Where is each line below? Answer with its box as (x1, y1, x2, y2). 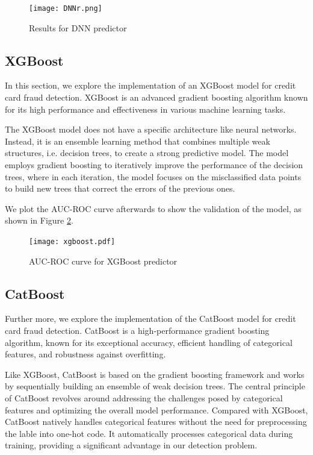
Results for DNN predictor (29, 21, 127, 34)
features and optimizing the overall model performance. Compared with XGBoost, (5, 403, 308, 416)
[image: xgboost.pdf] (29, 237, 116, 246)
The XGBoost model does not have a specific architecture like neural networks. (5, 123, 297, 136)
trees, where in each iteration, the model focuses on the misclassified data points (5, 170, 302, 183)
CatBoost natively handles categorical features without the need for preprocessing (5, 415, 307, 428)
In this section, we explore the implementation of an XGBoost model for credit (5, 79, 296, 92)
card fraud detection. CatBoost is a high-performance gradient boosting (5, 324, 270, 337)
